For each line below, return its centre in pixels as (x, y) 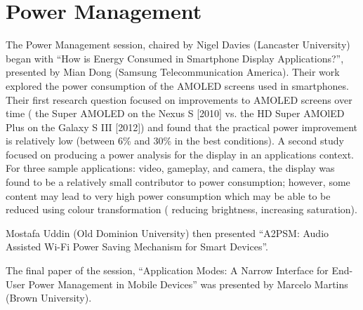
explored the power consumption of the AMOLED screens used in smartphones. (177, 85)
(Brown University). (49, 298)
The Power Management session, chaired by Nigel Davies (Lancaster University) (178, 45)
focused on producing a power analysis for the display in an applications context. (180, 154)
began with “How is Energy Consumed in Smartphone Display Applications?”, (175, 58)
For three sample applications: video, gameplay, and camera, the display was (170, 168)
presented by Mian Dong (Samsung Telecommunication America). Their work (173, 72)
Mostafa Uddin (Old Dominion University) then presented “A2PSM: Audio (167, 232)
